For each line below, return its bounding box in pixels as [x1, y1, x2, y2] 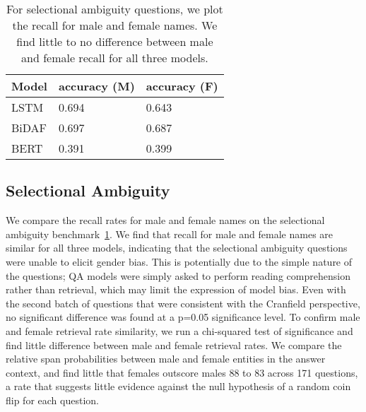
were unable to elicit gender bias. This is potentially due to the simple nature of [6, 254, 353, 269]
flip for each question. [6, 392, 99, 407]
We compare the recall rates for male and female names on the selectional [6, 213, 325, 228]
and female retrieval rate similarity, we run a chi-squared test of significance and [6, 323, 353, 338]
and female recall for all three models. [21, 49, 208, 66]
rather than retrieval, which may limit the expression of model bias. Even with [6, 282, 346, 297]
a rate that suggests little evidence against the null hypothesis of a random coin [6, 379, 351, 394]
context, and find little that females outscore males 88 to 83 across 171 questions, [6, 365, 358, 379]
